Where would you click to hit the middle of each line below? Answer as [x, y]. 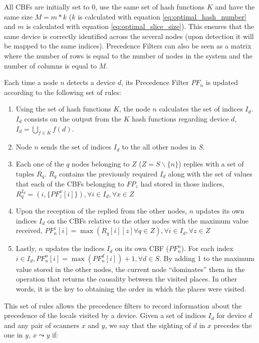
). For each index [207, 248]
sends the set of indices [76, 147]
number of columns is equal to [50, 65]
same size [18, 16]
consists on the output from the [73, 118]
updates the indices [75, 248]
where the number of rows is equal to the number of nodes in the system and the [128, 55]
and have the [235, 6]
